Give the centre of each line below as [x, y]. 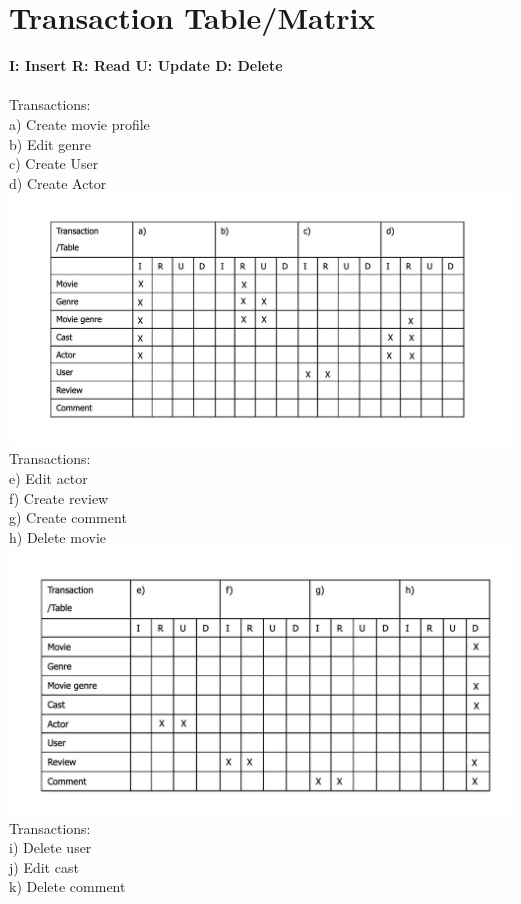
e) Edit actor [48, 477]
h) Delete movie [58, 536]
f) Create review [59, 497]
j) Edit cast [44, 866]
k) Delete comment [67, 886]
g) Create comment [68, 517]
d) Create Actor [58, 182]
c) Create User [54, 163]
